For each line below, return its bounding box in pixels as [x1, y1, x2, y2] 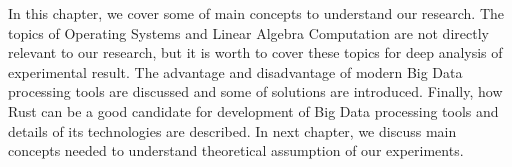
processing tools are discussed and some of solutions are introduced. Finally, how [8, 81, 503, 102]
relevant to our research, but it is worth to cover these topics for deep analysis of [8, 42, 503, 63]
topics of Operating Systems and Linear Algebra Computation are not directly [8, 22, 489, 43]
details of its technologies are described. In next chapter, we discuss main [8, 120, 457, 141]
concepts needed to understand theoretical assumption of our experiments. [8, 140, 464, 161]
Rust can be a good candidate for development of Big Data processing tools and [8, 100, 499, 121]
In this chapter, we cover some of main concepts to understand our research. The [8, 3, 505, 23]
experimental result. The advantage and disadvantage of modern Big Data [8, 61, 463, 82]
